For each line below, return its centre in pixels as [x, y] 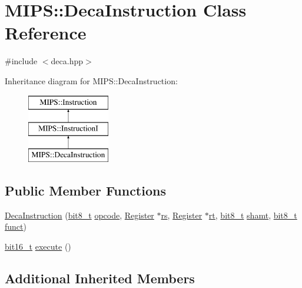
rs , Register [182, 215]
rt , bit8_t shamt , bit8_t [253, 215]
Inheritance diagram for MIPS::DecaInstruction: [91, 80]
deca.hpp [67, 61]
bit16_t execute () [38, 246]
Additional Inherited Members [100, 278]
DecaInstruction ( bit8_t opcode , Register [79, 215]
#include [21, 61]
